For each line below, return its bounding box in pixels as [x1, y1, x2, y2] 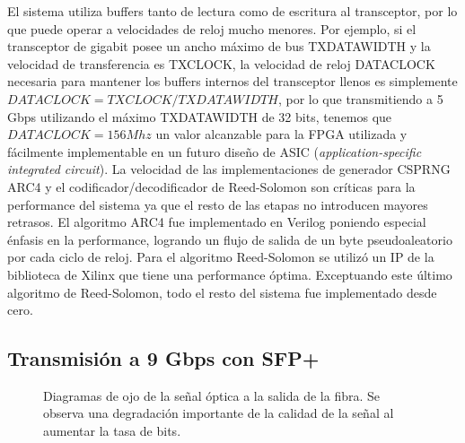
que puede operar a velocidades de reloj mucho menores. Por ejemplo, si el [7, 19, 417, 38]
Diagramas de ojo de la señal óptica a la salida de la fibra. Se [43, 386, 380, 404]
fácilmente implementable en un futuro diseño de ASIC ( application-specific [7, 142, 422, 161]
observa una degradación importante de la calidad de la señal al [43, 404, 394, 422]
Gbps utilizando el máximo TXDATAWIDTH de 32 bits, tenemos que [7, 107, 392, 126]
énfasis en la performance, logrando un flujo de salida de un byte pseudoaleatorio [7, 230, 452, 248]
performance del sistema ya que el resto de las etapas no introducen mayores [7, 195, 428, 213]
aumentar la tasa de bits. [43, 421, 181, 440]
